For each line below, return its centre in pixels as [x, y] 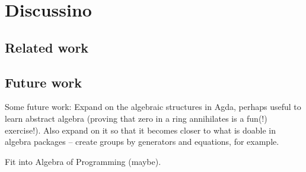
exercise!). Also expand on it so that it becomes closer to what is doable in [141, 130]
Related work [47, 47]
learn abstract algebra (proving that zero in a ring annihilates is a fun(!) [136, 118]
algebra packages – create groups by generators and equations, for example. [142, 142]
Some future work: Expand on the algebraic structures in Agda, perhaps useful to [153, 107]
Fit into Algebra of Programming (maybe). [83, 161]
